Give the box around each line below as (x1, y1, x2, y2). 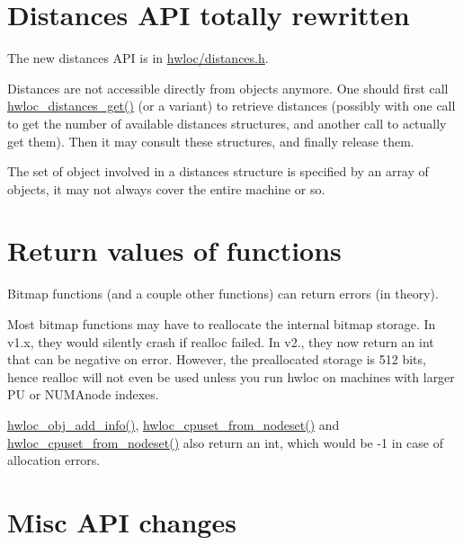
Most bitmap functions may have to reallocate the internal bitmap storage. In (7, 315, 436, 333)
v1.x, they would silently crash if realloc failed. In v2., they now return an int (7, 332, 434, 351)
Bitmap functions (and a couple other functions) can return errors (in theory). (7, 284, 439, 303)
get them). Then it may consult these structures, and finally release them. (7, 131, 414, 150)
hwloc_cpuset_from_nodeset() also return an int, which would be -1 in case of (7, 433, 443, 451)
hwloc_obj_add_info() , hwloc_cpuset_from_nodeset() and (7, 415, 340, 433)
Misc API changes (7, 503, 236, 540)
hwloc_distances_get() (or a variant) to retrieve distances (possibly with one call (7, 96, 456, 115)
